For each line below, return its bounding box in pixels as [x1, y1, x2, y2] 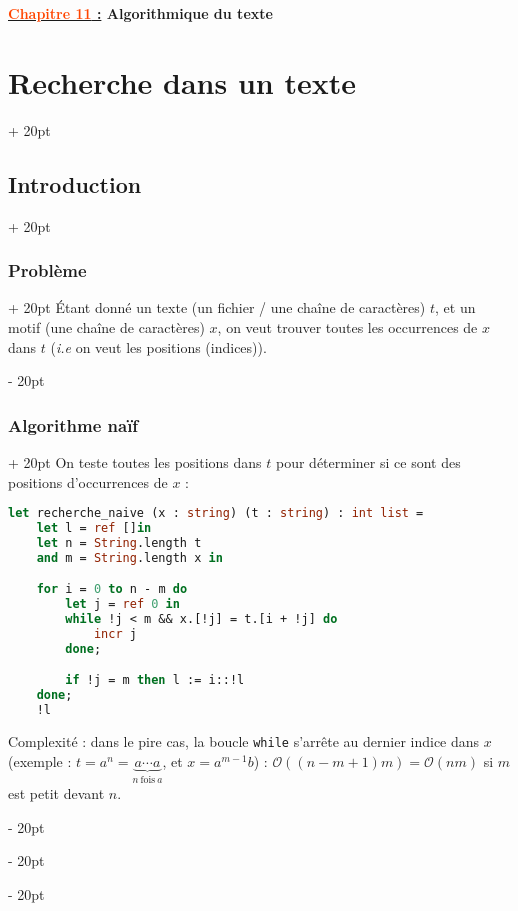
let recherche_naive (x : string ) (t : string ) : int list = [8, 506, 424, 521]
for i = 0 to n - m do [36, 582, 188, 597]
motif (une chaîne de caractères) [8, 316, 205, 337]
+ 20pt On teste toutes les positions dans [8, 451, 262, 472]
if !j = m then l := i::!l [65, 673, 245, 688]
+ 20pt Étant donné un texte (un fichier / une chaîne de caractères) [8, 297, 426, 318]
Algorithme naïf [8, 412, 139, 437]
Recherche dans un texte [8, 61, 356, 102]
